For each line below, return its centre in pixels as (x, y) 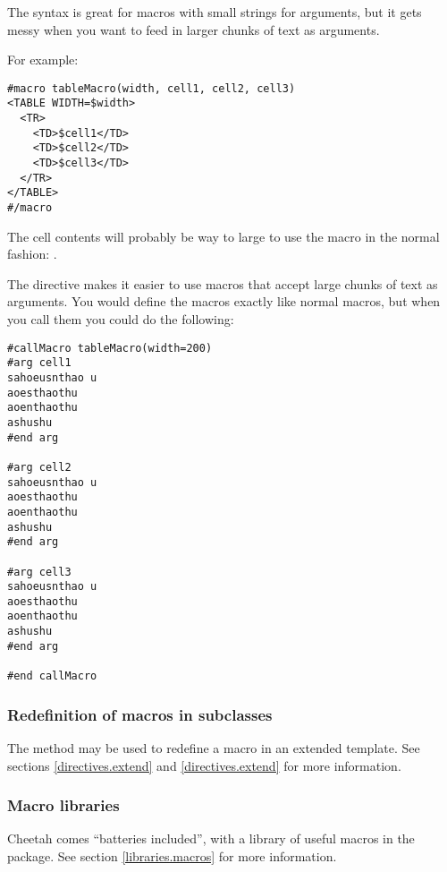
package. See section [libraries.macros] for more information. (172, 855)
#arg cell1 (39, 363)
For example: (43, 60)
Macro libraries (63, 805)
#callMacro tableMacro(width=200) (110, 348)
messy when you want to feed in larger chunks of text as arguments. (194, 29)
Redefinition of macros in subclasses (140, 714)
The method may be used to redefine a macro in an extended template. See (214, 747)
